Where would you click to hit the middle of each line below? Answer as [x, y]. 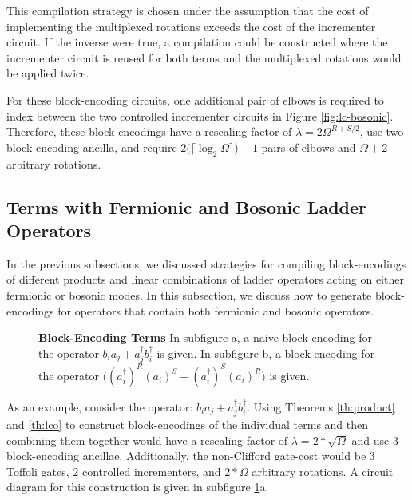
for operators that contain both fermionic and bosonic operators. [216, 310]
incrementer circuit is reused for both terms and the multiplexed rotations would [204, 57]
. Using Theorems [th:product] [321, 406]
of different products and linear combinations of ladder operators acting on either [205, 279]
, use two [382, 131]
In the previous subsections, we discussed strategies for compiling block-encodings [206, 263]
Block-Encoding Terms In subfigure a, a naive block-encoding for [205, 337]
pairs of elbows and [309, 147]
